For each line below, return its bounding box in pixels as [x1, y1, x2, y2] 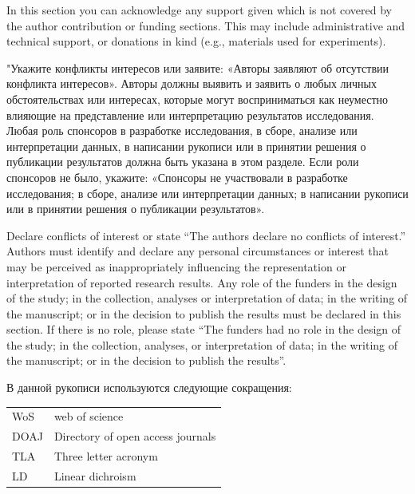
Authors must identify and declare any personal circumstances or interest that [6, 243, 389, 259]
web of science [53, 408, 124, 425]
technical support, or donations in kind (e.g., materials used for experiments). [6, 33, 386, 49]
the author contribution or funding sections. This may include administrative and [6, 17, 405, 34]
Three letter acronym [53, 448, 158, 464]
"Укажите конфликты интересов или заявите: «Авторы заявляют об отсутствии [6, 59, 389, 76]
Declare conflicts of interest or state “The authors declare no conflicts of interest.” [6, 227, 406, 243]
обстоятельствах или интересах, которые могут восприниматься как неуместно [6, 90, 389, 107]
